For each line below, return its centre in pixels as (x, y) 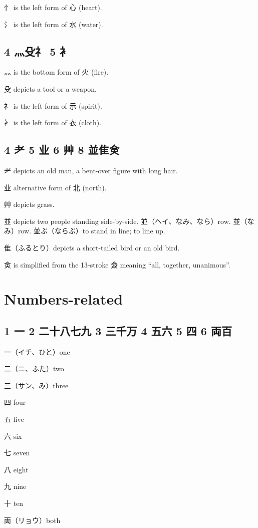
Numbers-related (64, 299)
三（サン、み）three (36, 385)
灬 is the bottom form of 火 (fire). (56, 72)
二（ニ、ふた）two (34, 368)
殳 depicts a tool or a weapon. (50, 88)
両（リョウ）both (32, 520)
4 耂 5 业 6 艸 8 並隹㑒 (62, 150)
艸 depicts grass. (29, 204)
